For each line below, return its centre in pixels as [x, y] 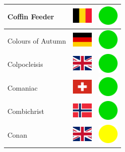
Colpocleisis [25, 64]
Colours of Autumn [37, 40]
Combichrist [26, 111]
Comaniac [23, 87]
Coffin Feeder [31, 16]
